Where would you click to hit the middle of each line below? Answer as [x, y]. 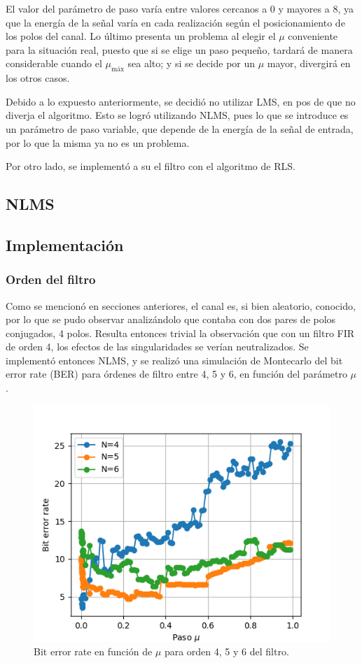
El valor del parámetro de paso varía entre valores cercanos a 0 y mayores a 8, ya [180, 8]
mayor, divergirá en [309, 63]
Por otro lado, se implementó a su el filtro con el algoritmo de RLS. [151, 166]
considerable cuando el [54, 63]
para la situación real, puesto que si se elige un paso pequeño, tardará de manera [179, 49]
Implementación [65, 244]
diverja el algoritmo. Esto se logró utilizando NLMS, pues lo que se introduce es [177, 115]
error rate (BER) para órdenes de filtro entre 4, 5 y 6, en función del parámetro [176, 374]
